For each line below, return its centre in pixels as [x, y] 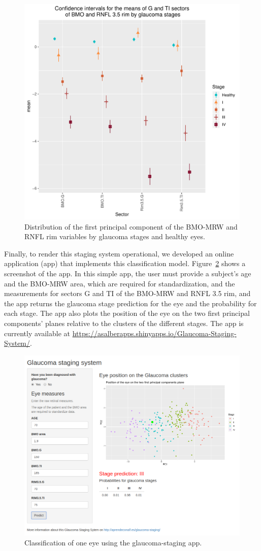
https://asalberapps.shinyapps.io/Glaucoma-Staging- [154, 333]
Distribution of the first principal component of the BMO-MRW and [131, 226]
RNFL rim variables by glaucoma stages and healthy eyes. [115, 236]
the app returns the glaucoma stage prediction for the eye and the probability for [130, 303]
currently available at [37, 333]
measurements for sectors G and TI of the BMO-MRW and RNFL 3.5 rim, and [127, 293]
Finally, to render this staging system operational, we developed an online [119, 253]
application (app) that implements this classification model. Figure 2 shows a [125, 263]
